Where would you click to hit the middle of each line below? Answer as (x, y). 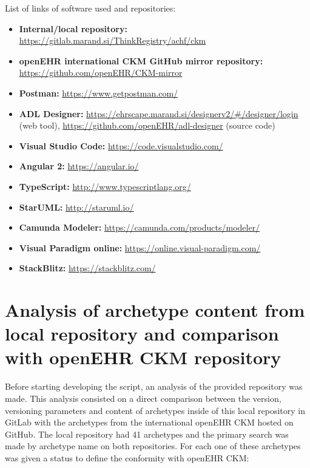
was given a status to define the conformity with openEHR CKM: (127, 457)
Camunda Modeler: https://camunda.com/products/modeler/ (140, 227)
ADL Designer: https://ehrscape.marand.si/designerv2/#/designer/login (159, 113)
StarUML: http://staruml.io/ (76, 207)
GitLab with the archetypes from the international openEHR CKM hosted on (149, 422)
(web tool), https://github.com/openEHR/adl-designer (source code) (147, 125)
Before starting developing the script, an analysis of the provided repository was (154, 386)
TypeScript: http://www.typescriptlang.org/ (105, 186)
